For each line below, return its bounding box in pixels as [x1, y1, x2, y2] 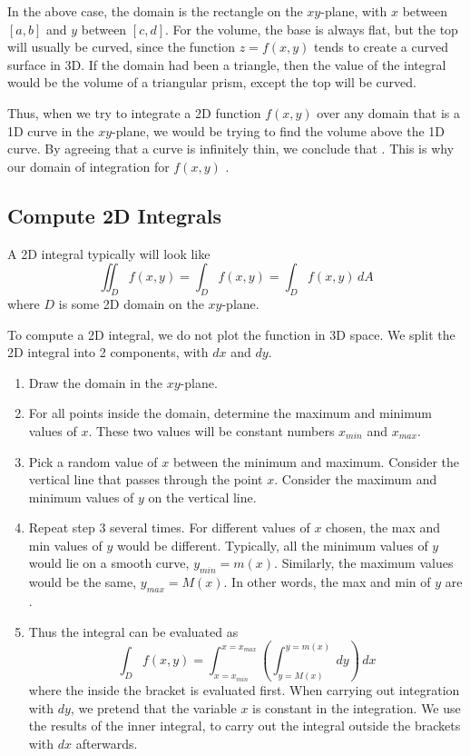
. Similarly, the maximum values [274, 553, 454, 572]
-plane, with [320, 2, 387, 20]
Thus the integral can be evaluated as [28, 622, 239, 641]
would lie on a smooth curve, [28, 553, 190, 572]
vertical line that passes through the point [28, 470, 263, 489]
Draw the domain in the [28, 373, 163, 392]
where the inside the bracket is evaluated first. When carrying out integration [28, 681, 460, 700]
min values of [28, 535, 103, 554]
